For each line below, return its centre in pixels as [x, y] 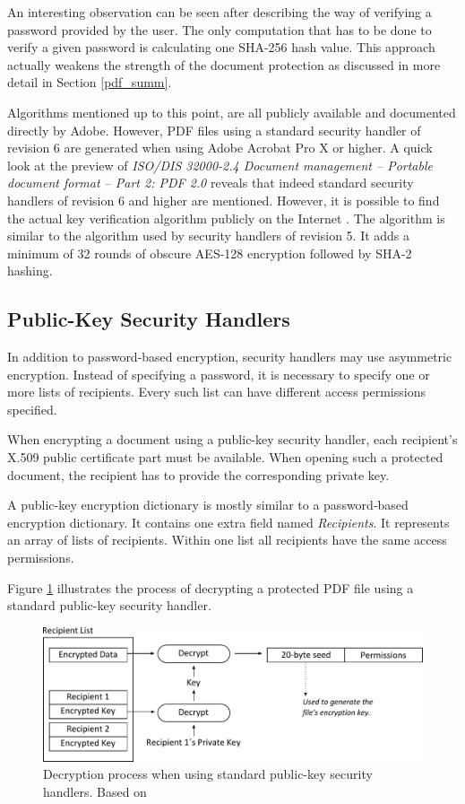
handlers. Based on [95, 791]
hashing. [30, 271]
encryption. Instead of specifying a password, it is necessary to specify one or [219, 374]
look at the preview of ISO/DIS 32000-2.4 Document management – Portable [220, 165]
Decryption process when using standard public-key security [208, 774]
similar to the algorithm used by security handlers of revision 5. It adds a [209, 236]
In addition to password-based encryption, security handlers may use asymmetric [230, 357]
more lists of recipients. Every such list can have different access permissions [216, 392]
